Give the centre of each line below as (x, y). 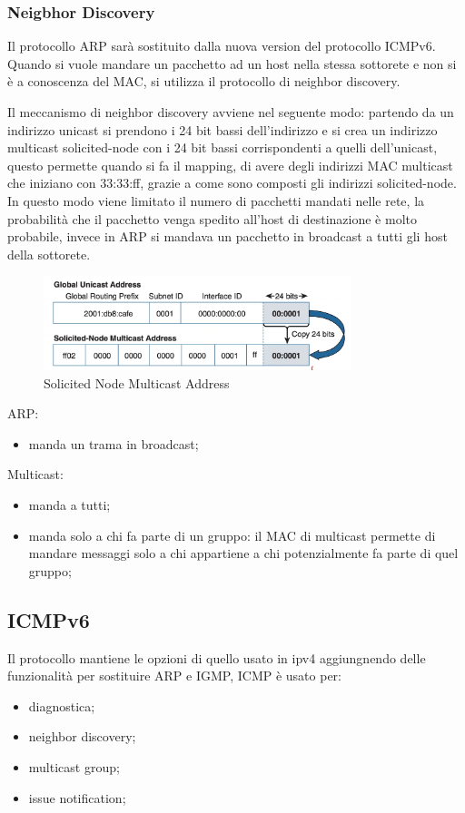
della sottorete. (49, 254)
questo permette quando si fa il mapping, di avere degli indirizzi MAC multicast (230, 165)
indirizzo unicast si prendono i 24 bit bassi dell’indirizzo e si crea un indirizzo (223, 129)
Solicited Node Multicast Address (137, 382)
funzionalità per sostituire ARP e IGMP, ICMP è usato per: (174, 676)
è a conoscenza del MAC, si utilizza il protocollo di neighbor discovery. (204, 81)
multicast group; (74, 766)
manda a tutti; (69, 504)
